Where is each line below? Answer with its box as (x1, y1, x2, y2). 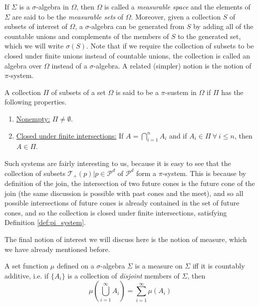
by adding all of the (193, 21, 254, 31)
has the (221, 86, 244, 97)
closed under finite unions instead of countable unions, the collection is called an (4, 50, 250, 60)
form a (136, 167, 156, 178)
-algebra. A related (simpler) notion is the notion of (93, 60, 252, 70)
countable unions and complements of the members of (4, 30, 169, 41)
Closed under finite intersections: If (16, 130, 124, 140)
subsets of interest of (4, 21, 67, 31)
